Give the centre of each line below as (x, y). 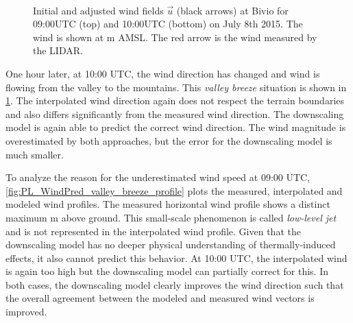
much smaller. (35, 154)
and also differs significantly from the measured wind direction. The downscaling (175, 113)
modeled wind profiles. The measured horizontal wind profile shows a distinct (168, 204)
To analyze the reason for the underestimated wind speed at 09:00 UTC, (158, 177)
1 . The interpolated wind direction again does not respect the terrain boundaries (175, 100)
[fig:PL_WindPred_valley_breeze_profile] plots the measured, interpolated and (174, 190)
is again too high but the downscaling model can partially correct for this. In (167, 271)
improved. (26, 312)
